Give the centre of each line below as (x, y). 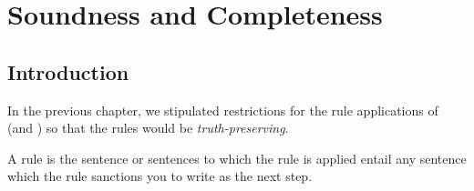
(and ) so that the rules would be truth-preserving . (148, 128)
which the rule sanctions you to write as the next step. (160, 176)
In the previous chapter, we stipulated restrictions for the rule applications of (223, 110)
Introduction (68, 71)
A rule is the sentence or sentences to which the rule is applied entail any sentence (237, 158)
